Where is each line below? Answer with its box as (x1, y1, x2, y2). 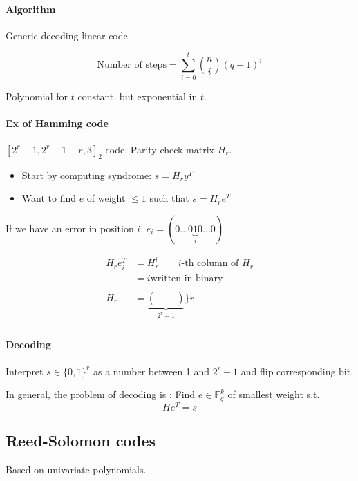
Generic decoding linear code (6, 28, 128, 42)
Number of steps (97, 60, 167, 70)
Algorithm (6, 1, 56, 16)
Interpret (6, 364, 44, 378)
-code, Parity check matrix (102, 142, 214, 156)
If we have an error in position (6, 220, 134, 235)
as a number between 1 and (93, 364, 210, 378)
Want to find (21, 191, 76, 205)
